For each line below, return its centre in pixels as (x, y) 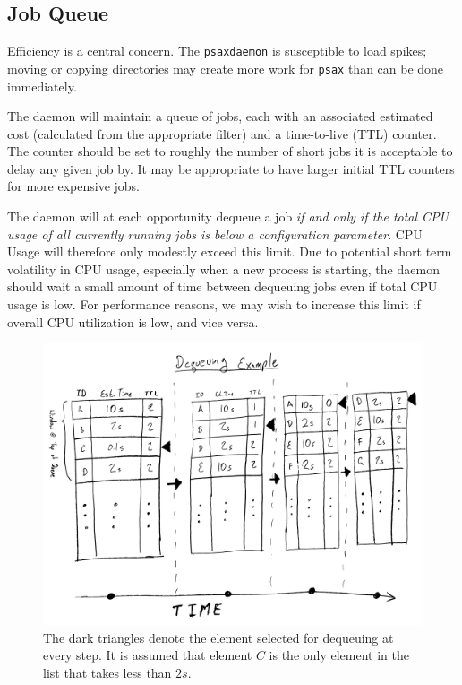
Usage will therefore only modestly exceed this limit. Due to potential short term (230, 251)
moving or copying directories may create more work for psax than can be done (226, 68)
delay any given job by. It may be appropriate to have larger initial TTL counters (231, 168)
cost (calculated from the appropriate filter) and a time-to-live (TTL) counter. (222, 133)
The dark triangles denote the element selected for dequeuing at (218, 637)
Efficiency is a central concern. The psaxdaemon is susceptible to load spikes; (217, 51)
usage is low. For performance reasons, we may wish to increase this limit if (214, 304)
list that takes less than (107, 672)
